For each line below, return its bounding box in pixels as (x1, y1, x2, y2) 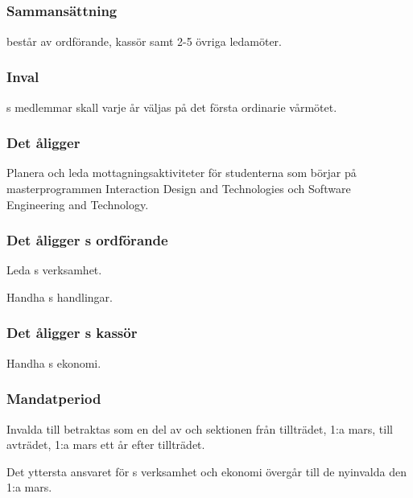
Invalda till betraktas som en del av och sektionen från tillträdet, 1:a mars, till (6, 420, 393, 437)
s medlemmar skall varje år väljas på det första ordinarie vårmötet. (6, 98, 337, 115)
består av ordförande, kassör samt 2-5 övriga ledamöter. (6, 32, 282, 49)
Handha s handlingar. (6, 288, 113, 305)
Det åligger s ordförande (6, 230, 168, 250)
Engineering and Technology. (6, 195, 149, 212)
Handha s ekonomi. (6, 354, 101, 371)
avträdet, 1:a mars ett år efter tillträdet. (6, 436, 205, 453)
